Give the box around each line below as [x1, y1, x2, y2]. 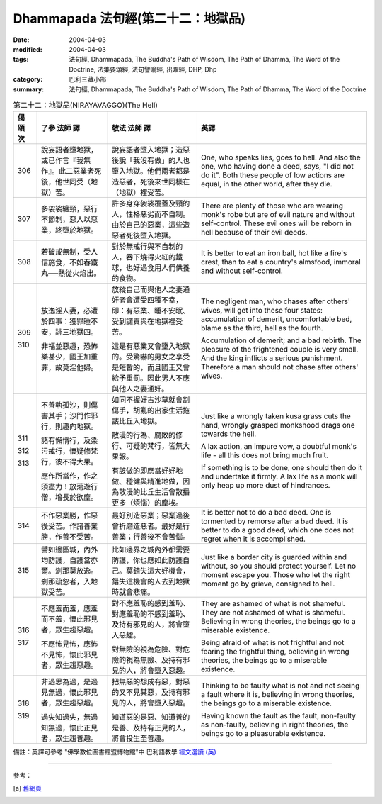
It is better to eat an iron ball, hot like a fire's [200, 248, 347, 258]
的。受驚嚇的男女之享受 [111, 352, 190, 362]
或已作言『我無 [40, 156, 91, 166]
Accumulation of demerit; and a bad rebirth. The [200, 335, 362, 345]
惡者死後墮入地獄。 [111, 230, 176, 240]
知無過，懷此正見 [40, 723, 98, 733]
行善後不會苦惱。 [132, 532, 190, 542]
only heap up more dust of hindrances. [200, 481, 330, 491]
